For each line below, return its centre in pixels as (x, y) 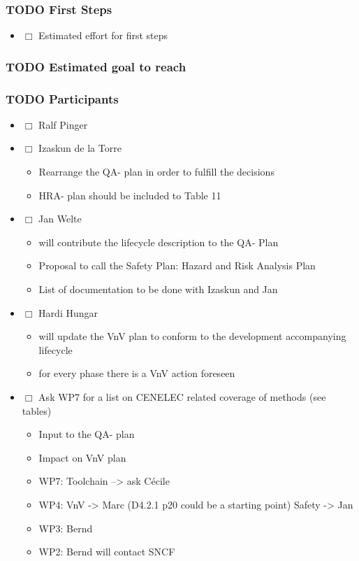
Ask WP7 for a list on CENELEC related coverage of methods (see (182, 397)
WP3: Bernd (66, 528)
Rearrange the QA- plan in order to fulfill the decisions (156, 172)
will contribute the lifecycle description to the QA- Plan (159, 242)
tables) (37, 410)
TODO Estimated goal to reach (96, 66)
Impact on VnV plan (82, 457)
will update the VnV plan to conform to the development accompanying (192, 336)
